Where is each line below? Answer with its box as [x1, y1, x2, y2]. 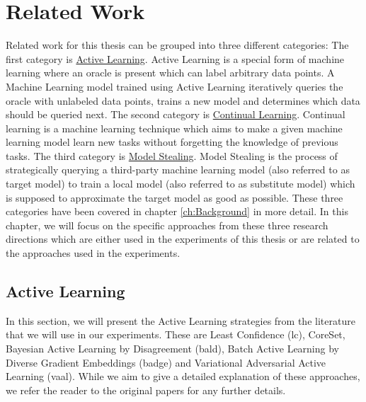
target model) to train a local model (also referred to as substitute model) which [6, 176, 355, 191]
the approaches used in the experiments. [6, 246, 181, 260]
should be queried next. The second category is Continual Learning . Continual [6, 107, 345, 122]
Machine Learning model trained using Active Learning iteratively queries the [6, 79, 343, 93]
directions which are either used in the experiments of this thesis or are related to [6, 231, 360, 246]
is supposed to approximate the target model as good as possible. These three [6, 190, 343, 205]
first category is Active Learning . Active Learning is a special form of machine [6, 51, 345, 66]
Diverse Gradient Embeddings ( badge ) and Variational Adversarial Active [6, 355, 326, 369]
